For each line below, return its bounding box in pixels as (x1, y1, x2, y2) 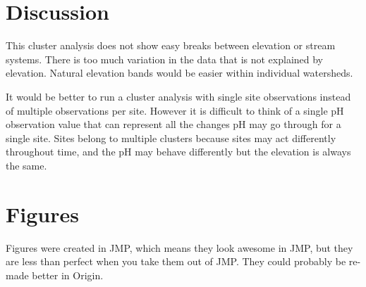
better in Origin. (32, 267, 104, 282)
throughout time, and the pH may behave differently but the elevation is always (6, 144, 351, 159)
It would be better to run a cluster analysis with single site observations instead (6, 89, 351, 103)
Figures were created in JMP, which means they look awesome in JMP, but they (6, 240, 353, 255)
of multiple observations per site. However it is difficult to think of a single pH (6, 103, 344, 117)
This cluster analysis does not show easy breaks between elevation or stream (6, 38, 336, 53)
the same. (6, 158, 47, 172)
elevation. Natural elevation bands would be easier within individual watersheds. (6, 65, 353, 80)
